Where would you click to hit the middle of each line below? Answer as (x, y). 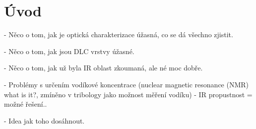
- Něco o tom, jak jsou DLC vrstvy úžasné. (69, 51)
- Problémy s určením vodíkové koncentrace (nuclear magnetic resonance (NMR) (127, 84)
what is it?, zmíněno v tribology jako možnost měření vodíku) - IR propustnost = (128, 94)
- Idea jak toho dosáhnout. (44, 120)
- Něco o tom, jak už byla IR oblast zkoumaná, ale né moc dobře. (103, 68)
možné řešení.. (26, 104)
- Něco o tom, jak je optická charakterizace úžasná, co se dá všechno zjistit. (119, 34)
